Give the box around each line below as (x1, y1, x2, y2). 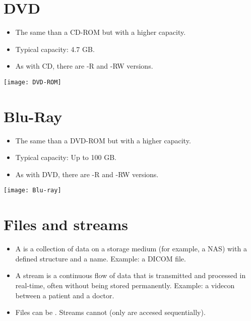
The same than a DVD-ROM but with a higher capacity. (15, 135, 191, 145)
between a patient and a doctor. (15, 290, 114, 300)
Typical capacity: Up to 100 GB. (15, 152, 116, 163)
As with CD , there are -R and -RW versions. (15, 61, 153, 71)
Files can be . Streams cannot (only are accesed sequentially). (15, 307, 206, 317)
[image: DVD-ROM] (4, 78, 61, 86)
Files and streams (4, 214, 128, 235)
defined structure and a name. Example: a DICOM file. (15, 253, 186, 263)
